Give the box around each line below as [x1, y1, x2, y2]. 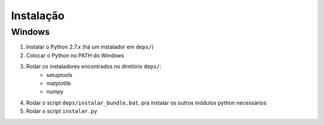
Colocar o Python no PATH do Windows [26, 52, 124, 59]
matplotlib [46, 79, 71, 87]
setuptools [46, 71, 73, 78]
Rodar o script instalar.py [26, 108, 98, 115]
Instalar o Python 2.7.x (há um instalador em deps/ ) [26, 43, 154, 50]
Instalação [11, 9, 65, 22]
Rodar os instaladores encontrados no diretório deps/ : [26, 63, 161, 70]
